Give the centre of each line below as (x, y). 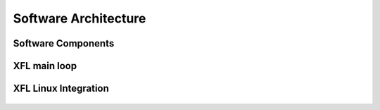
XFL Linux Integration (61, 88)
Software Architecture (80, 18)
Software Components (64, 43)
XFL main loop (45, 66)
